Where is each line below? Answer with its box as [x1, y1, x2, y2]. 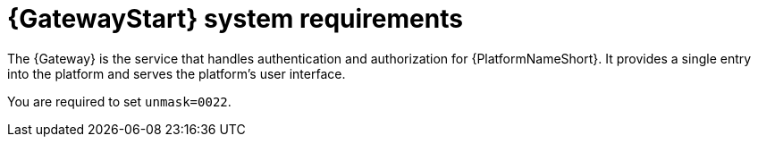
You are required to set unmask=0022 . [7, 93, 232, 109]
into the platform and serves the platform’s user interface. [7, 65, 346, 81]
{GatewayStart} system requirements [7, 4, 463, 34]
